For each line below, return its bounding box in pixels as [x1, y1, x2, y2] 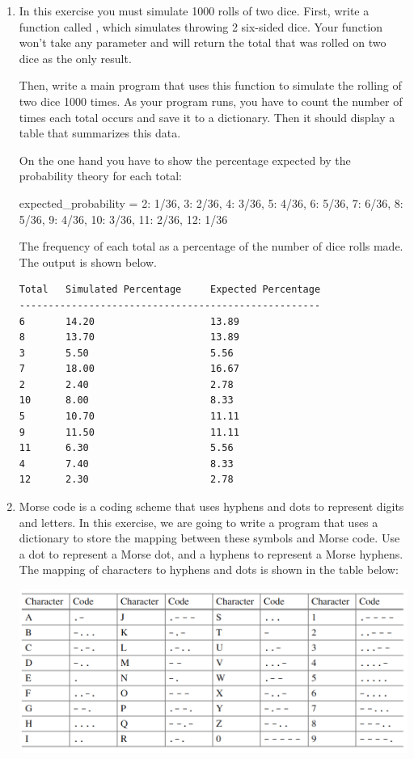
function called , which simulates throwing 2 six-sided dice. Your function [19, 18, 382, 35]
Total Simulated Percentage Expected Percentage [19, 284, 321, 296]
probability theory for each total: [19, 167, 183, 184]
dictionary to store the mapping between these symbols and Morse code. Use [19, 529, 400, 546]
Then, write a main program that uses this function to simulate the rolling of [19, 77, 402, 94]
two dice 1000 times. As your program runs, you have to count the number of [19, 92, 403, 109]
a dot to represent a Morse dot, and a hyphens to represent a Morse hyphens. [19, 545, 403, 562]
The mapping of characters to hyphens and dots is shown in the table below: [19, 561, 399, 578]
